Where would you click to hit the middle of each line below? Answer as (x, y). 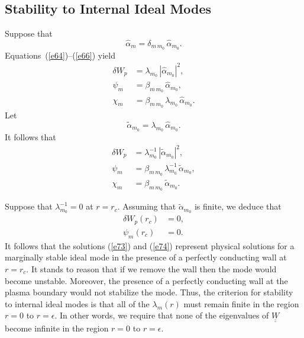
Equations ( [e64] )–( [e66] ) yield (60, 55)
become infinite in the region (57, 328)
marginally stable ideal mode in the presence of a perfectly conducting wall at (146, 257)
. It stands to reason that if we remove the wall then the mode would (151, 268)
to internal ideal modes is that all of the (77, 303)
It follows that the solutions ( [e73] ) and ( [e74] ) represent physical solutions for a (150, 245)
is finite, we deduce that (238, 206)
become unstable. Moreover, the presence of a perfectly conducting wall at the (146, 280)
